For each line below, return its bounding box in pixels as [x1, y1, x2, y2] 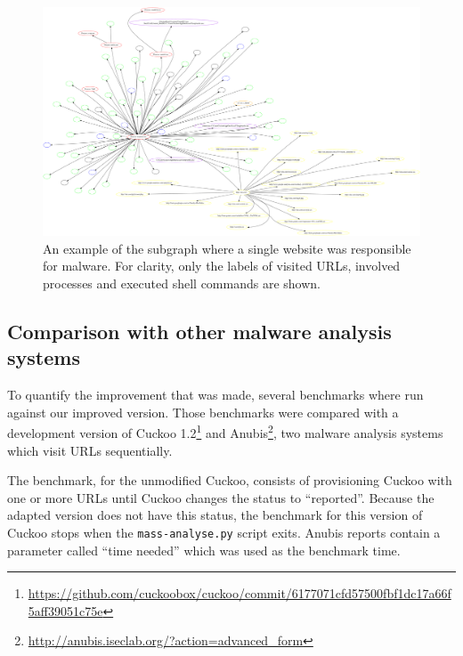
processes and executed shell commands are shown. [43, 273, 321, 292]
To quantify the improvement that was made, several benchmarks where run [7, 385, 424, 404]
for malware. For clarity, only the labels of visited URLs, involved [43, 256, 401, 275]
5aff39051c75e [28, 601, 103, 620]
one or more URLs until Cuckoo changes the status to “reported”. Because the [7, 488, 435, 506]
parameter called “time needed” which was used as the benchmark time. [7, 540, 401, 559]
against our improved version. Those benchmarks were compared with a [7, 402, 399, 421]
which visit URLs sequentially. [7, 441, 173, 459]
